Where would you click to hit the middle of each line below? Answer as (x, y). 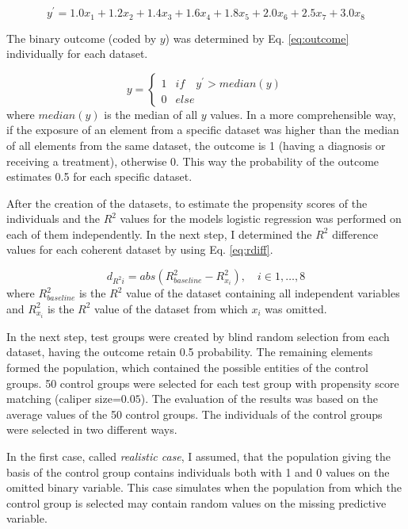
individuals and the (53, 218)
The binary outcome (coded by (82, 38)
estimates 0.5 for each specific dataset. (99, 176)
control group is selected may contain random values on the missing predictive (196, 502)
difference (355, 234)
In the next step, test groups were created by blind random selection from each (198, 336)
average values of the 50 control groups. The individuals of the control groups (194, 414)
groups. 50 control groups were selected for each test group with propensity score (203, 383)
